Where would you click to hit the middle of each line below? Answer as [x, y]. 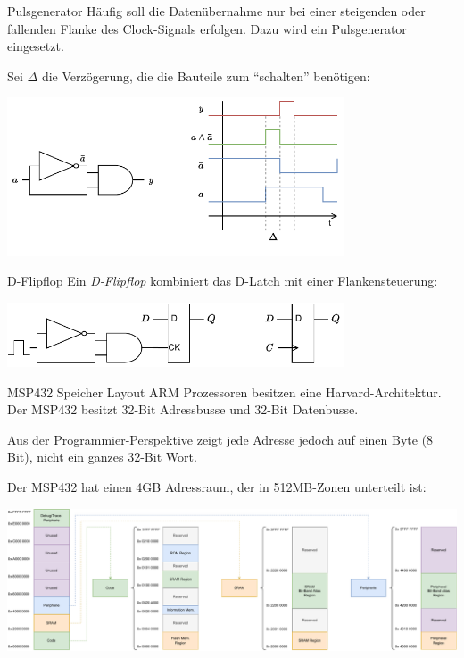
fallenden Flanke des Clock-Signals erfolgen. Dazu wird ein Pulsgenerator [207, 28]
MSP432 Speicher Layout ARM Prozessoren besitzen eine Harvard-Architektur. [224, 391]
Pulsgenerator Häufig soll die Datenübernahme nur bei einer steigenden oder [216, 11]
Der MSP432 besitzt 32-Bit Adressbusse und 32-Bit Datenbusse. [183, 409]
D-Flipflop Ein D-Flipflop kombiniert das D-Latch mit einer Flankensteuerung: [223, 281]
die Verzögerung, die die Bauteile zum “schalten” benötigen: [206, 75]
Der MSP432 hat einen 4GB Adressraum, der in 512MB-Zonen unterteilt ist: [217, 486]
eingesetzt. [36, 46]
